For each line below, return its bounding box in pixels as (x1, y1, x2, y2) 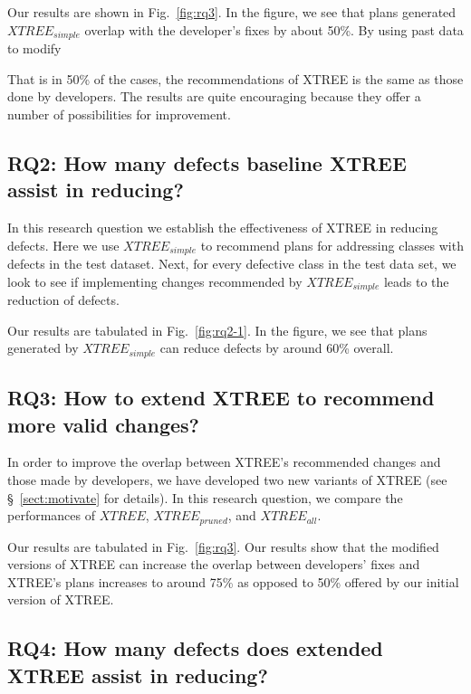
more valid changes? (7, 410, 199, 438)
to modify (7, 39, 62, 58)
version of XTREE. (7, 590, 114, 609)
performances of (7, 506, 95, 525)
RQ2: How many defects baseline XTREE (7, 148, 407, 176)
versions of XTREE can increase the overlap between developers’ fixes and (7, 555, 420, 574)
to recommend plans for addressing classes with (200, 235, 464, 254)
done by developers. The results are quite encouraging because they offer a (7, 87, 421, 106)
